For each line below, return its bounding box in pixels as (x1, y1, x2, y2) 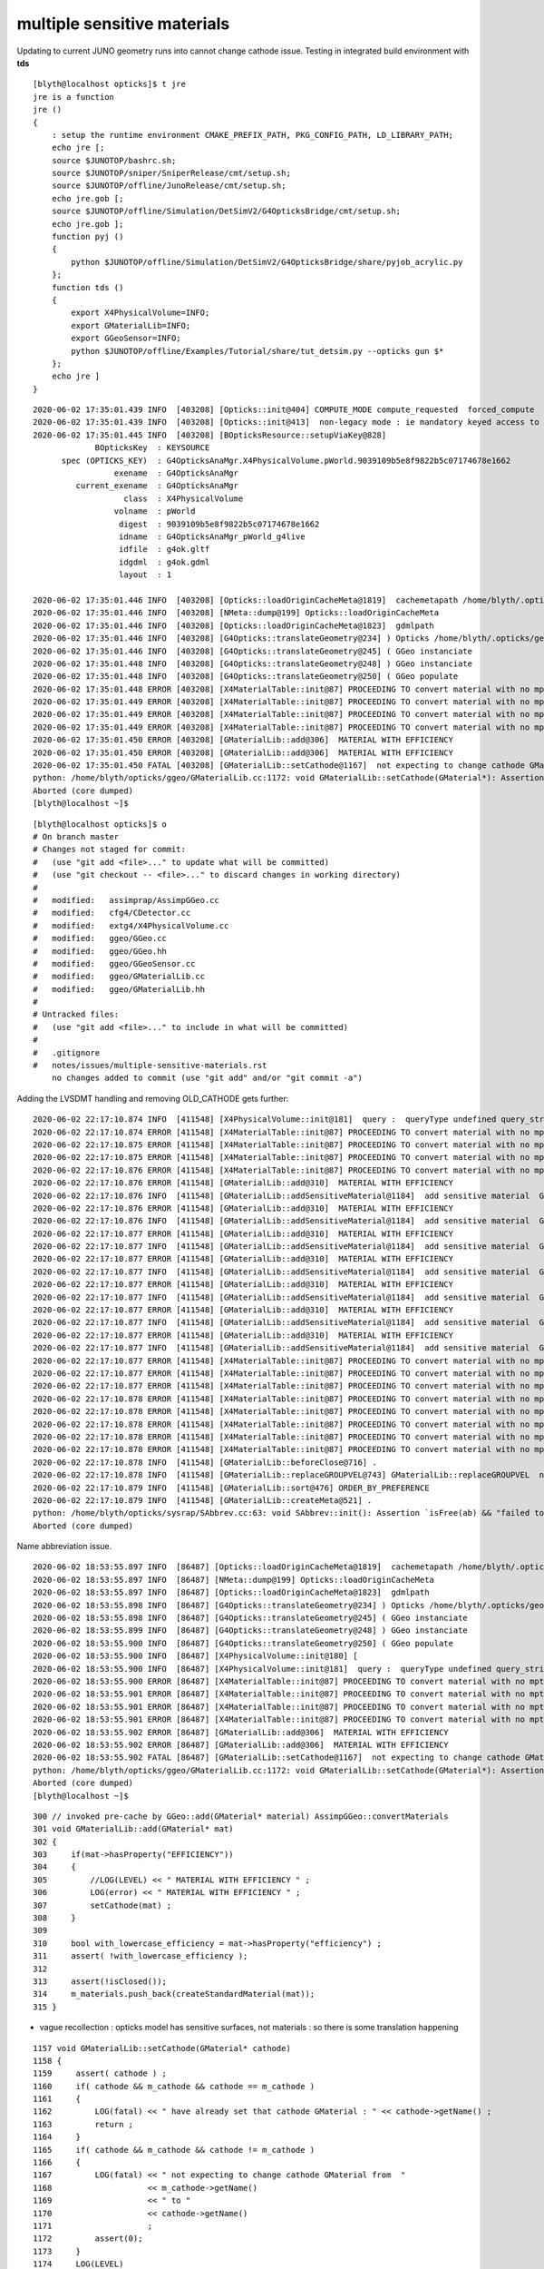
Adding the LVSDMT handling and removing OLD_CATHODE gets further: (16, 1093, 289, 1104)
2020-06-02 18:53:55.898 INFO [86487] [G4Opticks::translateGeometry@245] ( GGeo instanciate (33, 1613, 469, 1624)
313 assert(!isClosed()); (33, 1976, 168, 1987)
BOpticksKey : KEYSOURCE (94, 443, 210, 453)
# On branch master (33, 831, 120, 841)
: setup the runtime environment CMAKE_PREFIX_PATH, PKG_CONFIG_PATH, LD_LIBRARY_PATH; (51, 130, 453, 140)
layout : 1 (118, 570, 172, 580)
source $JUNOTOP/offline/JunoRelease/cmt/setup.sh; (51, 181, 287, 191)
